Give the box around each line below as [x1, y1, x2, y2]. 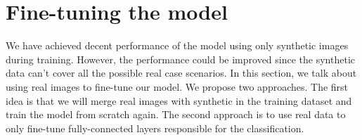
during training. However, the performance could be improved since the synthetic [6, 51, 356, 66]
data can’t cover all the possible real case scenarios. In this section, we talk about [6, 65, 357, 80]
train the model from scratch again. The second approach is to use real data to [6, 107, 346, 122]
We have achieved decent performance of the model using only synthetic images [6, 38, 349, 53]
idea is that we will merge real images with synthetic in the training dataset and [6, 93, 352, 108]
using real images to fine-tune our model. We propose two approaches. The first [6, 79, 349, 94]
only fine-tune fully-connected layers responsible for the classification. [6, 120, 304, 135]
